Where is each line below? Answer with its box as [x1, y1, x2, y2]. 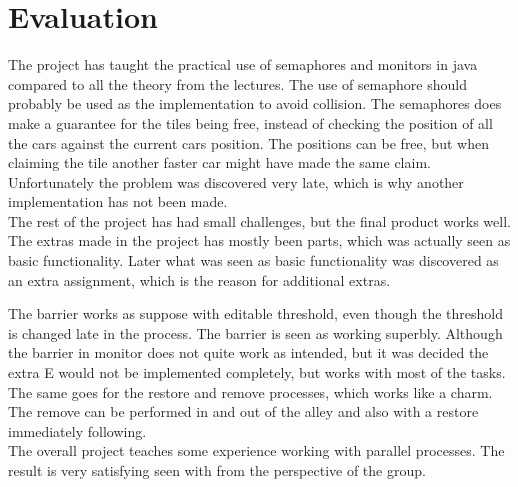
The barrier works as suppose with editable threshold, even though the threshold [8, 303, 503, 324]
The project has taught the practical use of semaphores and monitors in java [8, 54, 478, 75]
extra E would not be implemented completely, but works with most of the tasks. [8, 362, 506, 383]
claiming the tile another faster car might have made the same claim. [8, 152, 431, 173]
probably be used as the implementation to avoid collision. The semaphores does [8, 93, 502, 114]
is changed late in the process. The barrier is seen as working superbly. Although [8, 322, 503, 343]
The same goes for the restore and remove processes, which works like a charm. [8, 381, 493, 402]
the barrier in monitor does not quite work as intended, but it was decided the [8, 342, 489, 363]
